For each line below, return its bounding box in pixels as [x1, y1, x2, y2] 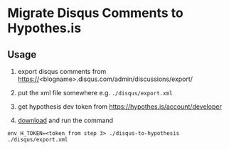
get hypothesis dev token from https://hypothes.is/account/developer [17, 102, 222, 111]
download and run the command [17, 116, 114, 124]
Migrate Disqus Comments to [7, 5, 183, 21]
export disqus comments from [17, 68, 107, 75]
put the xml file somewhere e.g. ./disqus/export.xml [17, 89, 173, 97]
